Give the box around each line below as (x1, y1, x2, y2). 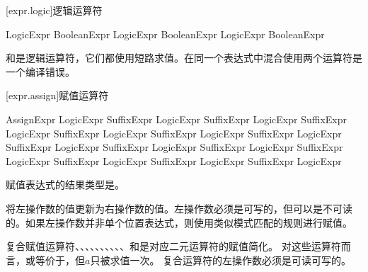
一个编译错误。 (6, 64, 75, 79)
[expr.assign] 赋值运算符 (6, 88, 109, 103)
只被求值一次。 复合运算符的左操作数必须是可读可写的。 (90, 252, 352, 267)
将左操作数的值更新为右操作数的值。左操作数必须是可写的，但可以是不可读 (6, 200, 352, 215)
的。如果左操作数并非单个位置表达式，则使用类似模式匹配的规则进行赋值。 (6, 215, 352, 229)
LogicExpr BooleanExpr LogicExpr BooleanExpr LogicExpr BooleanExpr (6, 26, 325, 41)
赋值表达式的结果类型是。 (6, 177, 125, 192)
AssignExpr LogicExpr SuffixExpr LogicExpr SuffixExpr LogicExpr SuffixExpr (6, 111, 347, 126)
